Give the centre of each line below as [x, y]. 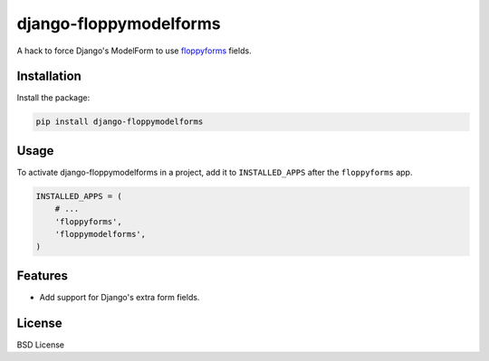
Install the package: [53, 98]
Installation [49, 76]
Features [42, 275]
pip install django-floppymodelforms [120, 122]
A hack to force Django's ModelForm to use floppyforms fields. [134, 51]
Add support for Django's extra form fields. [120, 297]
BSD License [41, 345]
